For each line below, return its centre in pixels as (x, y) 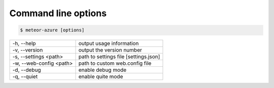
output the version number (110, 50)
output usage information (109, 43)
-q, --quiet (25, 77)
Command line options (58, 13)
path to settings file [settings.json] (119, 57)
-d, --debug (27, 70)
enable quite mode (101, 77)
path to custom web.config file (115, 63)
